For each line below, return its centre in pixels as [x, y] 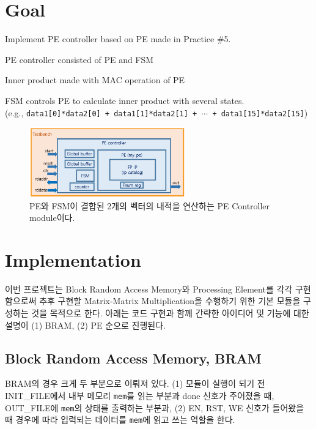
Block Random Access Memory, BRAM [133, 358]
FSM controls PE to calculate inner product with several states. [125, 100]
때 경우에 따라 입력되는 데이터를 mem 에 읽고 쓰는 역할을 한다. [120, 420]
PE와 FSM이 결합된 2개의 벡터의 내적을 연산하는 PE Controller [150, 205]
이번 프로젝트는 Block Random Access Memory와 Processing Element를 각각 [149, 289]
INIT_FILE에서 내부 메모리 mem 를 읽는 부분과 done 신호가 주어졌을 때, [140, 396]
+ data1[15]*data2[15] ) [260, 112]
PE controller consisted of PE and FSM [79, 59]
